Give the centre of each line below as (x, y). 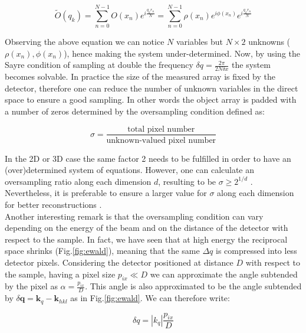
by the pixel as (31, 286)
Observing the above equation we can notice (85, 42)
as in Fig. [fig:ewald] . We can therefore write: (150, 298)
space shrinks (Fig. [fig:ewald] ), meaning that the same (102, 251)
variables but (200, 42)
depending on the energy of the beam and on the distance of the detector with (147, 228)
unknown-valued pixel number (161, 140)
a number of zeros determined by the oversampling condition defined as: (135, 111)
